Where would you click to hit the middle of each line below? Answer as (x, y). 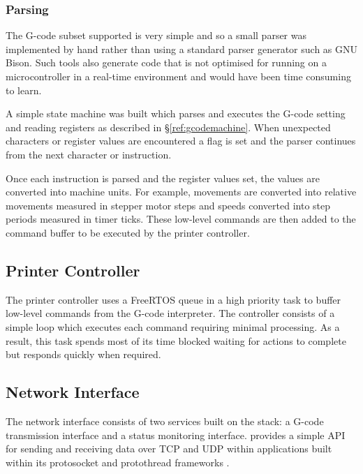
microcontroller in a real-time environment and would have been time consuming (178, 76)
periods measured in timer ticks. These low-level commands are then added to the (181, 219)
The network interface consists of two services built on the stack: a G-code (165, 421)
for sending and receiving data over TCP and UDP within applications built (169, 449)
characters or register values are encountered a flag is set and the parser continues (181, 141)
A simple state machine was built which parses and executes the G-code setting (176, 113)
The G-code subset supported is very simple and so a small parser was (156, 35)
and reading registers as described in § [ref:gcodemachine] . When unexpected (168, 127)
